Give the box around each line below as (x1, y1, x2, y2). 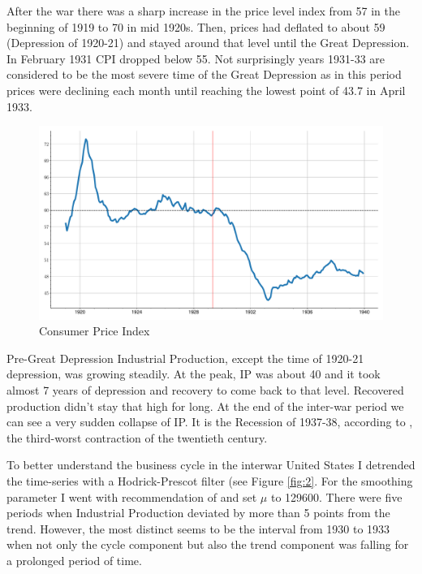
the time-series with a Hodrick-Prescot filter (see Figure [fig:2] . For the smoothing (6, 473, 413, 489)
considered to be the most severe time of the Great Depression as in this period (6, 66, 402, 83)
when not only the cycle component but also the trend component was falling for (6, 536, 409, 553)
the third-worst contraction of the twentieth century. (6, 429, 268, 446)
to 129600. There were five (270, 488, 403, 505)
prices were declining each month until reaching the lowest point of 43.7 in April (6, 81, 406, 98)
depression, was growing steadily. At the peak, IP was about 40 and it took (6, 365, 381, 382)
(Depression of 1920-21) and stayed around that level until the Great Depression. (6, 34, 410, 51)
